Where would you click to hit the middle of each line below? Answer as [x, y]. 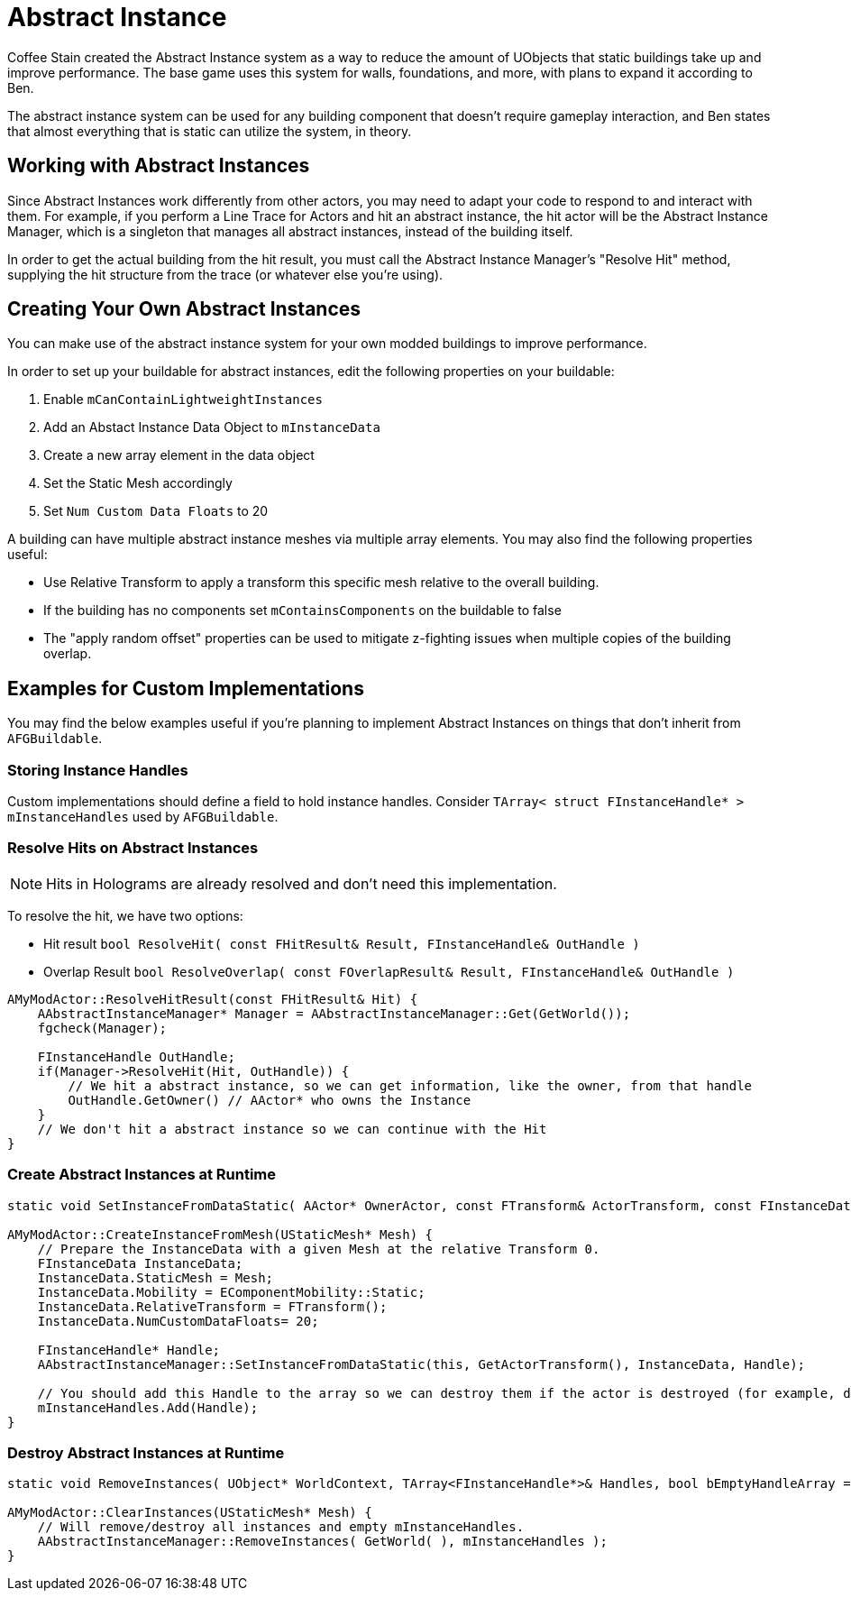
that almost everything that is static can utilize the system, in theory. [210, 131]
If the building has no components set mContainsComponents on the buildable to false [302, 611]
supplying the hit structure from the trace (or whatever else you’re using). [225, 274]
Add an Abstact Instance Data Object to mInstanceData [212, 427]
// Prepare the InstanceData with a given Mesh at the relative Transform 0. [319, 1249]
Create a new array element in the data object [179, 455]
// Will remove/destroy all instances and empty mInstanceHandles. [281, 1527]
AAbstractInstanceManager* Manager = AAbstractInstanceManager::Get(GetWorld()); [334, 1013]
